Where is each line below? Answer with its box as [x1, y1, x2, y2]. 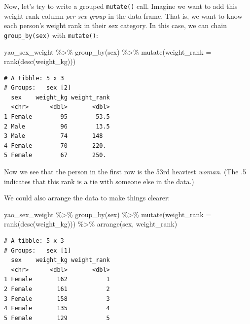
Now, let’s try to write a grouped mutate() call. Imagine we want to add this [4, 1, 238, 11]
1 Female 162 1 [4, 276, 110, 283]
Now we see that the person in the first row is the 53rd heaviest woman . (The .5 [4, 166, 247, 177]
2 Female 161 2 [4, 285, 110, 292]
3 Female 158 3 [4, 295, 110, 302]
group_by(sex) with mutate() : [4, 30, 98, 40]
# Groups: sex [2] [4, 84, 71, 92]
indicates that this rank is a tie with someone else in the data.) [4, 176, 194, 186]
